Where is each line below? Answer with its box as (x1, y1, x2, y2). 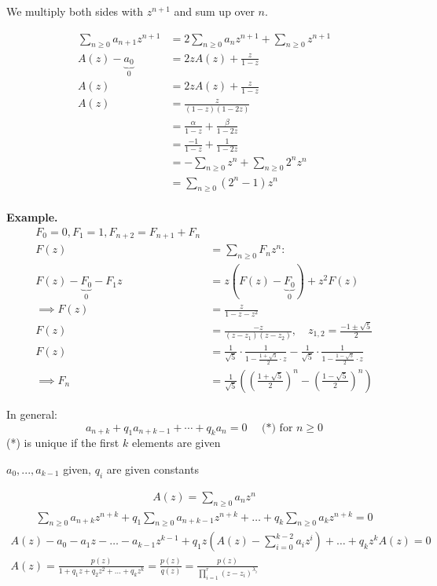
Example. (6, 209, 58, 225)
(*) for (262, 422, 293, 434)
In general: (6, 405, 57, 422)
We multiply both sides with (6, 3, 144, 19)
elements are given (131, 434, 221, 451)
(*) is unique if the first (6, 434, 119, 451)
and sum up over (174, 3, 255, 19)
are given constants (106, 460, 199, 477)
